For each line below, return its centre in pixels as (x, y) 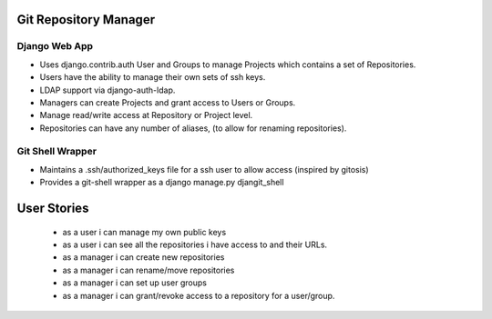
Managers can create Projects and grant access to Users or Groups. (168, 102)
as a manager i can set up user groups (134, 283)
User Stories (53, 209)
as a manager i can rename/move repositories (149, 270)
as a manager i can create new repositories (143, 257)
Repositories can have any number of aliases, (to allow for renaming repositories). (193, 128)
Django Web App (55, 46)
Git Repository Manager (86, 20)
